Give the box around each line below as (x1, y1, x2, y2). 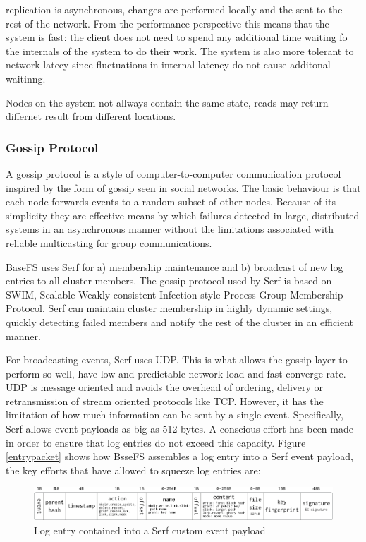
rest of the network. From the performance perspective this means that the (6, 16, 329, 30)
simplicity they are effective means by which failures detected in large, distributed (6, 207, 360, 222)
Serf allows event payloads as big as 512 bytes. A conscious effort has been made (6, 421, 353, 436)
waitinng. (6, 71, 46, 85)
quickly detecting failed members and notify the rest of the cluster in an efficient (6, 314, 354, 329)
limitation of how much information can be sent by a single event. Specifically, (6, 407, 343, 422)
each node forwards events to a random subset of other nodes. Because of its (6, 194, 336, 209)
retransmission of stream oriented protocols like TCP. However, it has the (6, 393, 324, 408)
